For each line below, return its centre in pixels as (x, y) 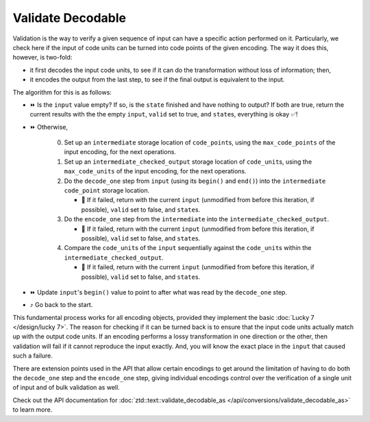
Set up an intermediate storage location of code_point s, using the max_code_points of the (200, 142)
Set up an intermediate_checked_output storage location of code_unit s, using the (188, 162)
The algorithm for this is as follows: (62, 92)
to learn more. (33, 410)
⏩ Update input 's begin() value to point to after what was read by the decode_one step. (159, 292)
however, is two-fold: (42, 58)
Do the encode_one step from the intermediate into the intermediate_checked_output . (197, 219)
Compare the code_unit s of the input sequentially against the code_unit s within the (188, 248)
